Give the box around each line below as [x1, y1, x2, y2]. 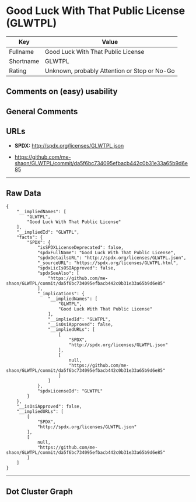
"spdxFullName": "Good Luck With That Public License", [37, 250, 176, 256]
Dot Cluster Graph [6, 486, 73, 496]
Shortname [9, 57, 40, 65]
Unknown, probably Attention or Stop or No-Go [44, 66, 175, 74]
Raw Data [6, 188, 42, 198]
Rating [9, 66, 27, 74]
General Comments [6, 107, 78, 117]
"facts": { [16, 234, 43, 241]
